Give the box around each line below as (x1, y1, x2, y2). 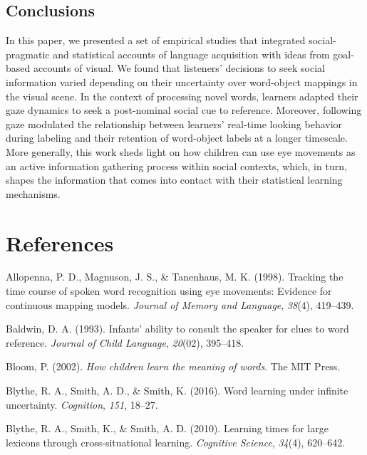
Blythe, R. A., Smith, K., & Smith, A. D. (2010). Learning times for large (6, 421, 329, 436)
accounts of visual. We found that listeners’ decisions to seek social (33, 61, 325, 75)
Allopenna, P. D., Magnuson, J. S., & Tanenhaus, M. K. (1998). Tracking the (6, 269, 343, 284)
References (6, 228, 114, 257)
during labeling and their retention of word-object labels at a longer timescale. (6, 130, 348, 145)
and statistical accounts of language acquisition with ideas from (53, 46, 330, 61)
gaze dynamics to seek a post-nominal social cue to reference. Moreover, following (6, 103, 362, 117)
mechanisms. (6, 186, 61, 201)
